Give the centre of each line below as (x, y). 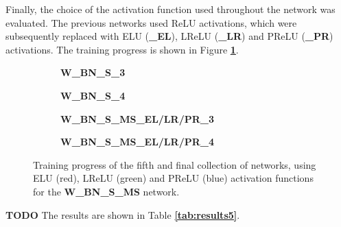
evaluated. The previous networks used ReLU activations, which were (151, 22)
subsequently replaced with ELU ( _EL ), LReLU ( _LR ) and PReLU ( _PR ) (169, 36)
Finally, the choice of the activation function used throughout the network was (170, 9)
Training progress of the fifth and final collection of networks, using (175, 164)
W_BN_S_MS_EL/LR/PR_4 (137, 142)
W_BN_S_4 (93, 95)
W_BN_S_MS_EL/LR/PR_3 (137, 118)
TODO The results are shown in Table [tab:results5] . (123, 214)
